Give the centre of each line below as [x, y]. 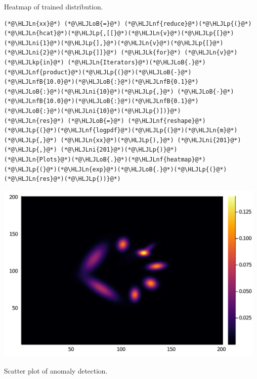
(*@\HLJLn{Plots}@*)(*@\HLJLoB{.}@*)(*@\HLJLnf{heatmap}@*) [105, 159]
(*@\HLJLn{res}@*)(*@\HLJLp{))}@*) [63, 179]
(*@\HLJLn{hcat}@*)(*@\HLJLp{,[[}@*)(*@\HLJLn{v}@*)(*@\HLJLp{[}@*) [119, 33]
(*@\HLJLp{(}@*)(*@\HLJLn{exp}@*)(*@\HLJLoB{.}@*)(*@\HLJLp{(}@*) [116, 169]
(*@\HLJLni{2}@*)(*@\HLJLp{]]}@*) [61, 53]
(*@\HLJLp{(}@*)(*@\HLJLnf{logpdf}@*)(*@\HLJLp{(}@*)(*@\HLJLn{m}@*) [121, 131]
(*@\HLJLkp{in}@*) [34, 62]
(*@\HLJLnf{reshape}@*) [167, 121]
